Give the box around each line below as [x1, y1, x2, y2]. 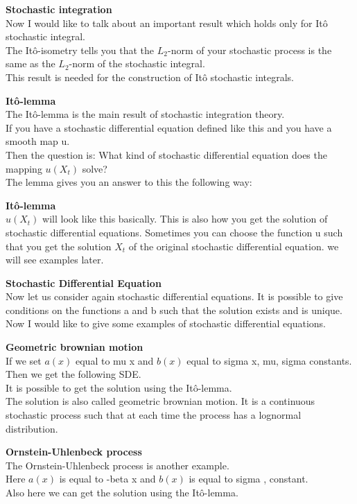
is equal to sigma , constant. [189, 471, 308, 486]
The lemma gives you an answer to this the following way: [6, 175, 252, 189]
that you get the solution [6, 238, 112, 253]
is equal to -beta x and [59, 471, 156, 486]
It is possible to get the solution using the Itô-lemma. [6, 380, 232, 394]
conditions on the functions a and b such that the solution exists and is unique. [6, 302, 342, 317]
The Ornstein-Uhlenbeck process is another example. [6, 458, 229, 472]
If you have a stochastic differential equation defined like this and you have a [6, 120, 332, 134]
